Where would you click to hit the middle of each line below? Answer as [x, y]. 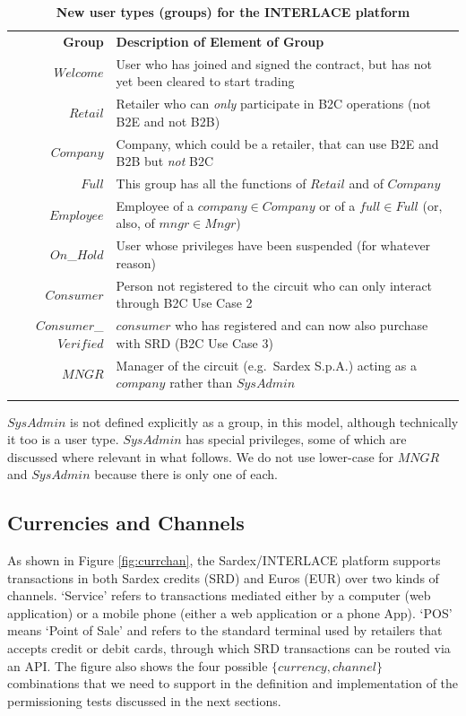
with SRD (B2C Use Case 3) [194, 342]
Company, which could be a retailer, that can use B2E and [277, 143]
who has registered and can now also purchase [302, 325]
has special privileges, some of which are [296, 439]
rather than [201, 383]
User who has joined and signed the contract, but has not [274, 63]
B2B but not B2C [165, 161]
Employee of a [155, 205]
